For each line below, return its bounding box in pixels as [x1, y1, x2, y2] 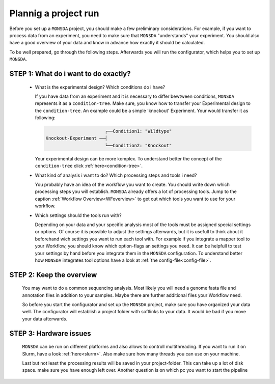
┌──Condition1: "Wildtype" [104, 128, 172, 134]
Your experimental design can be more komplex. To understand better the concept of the [35, 155, 222, 161]
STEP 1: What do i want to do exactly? [9, 69, 131, 78]
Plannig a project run [9, 8, 99, 19]
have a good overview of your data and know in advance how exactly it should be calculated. [9, 40, 205, 46]
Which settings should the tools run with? [35, 212, 122, 218]
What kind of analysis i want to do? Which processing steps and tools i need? [35, 172, 197, 178]
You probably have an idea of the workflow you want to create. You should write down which [35, 181, 230, 187]
